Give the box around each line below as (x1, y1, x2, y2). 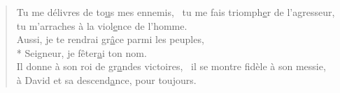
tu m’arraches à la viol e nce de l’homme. (16, 18, 187, 33)
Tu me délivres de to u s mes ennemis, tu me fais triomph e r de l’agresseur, (16, 5, 335, 19)
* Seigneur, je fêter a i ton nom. (16, 45, 147, 60)
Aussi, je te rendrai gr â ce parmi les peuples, (16, 32, 204, 46)
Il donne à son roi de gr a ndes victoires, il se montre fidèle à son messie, (16, 59, 326, 74)
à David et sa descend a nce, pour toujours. (16, 72, 197, 87)
